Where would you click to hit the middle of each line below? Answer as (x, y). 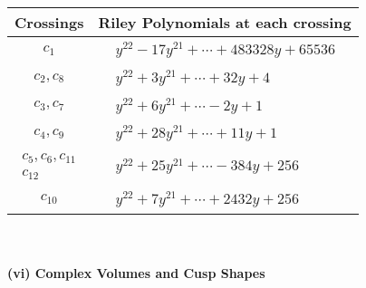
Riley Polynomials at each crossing (225, 22)
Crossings (49, 22)
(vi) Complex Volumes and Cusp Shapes (136, 273)
